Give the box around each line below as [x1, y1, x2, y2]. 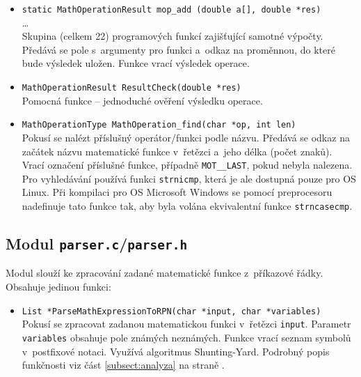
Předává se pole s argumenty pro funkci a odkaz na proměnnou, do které [22, 42, 335, 56]
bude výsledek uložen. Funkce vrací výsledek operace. [22, 56, 250, 70]
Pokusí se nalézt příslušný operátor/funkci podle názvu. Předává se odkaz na [22, 130, 350, 144]
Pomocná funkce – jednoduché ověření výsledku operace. [22, 93, 263, 107]
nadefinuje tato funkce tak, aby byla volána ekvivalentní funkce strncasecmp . [22, 199, 353, 213]
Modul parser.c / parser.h [6, 233, 188, 254]
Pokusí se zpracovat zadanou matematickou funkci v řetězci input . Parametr [22, 316, 351, 331]
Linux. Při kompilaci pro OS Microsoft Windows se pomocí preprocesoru [22, 185, 332, 199]
